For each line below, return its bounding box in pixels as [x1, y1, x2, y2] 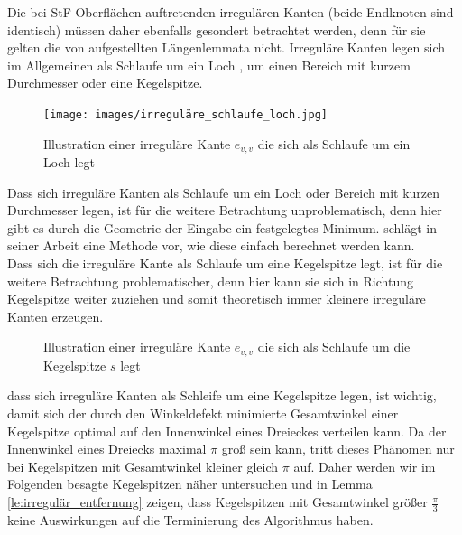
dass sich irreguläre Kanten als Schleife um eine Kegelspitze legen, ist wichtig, [7, 386, 437, 405]
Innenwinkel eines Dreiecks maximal [7, 439, 207, 458]
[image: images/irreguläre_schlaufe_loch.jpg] [43, 108, 328, 121]
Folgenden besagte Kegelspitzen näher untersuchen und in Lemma [7, 474, 373, 493]
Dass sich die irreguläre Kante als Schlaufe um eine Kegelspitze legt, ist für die [7, 254, 443, 273]
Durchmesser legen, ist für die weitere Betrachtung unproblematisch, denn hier [7, 201, 442, 220]
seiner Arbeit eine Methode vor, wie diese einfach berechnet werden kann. [7, 236, 415, 255]
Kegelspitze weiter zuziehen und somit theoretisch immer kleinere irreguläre [7, 289, 426, 308]
